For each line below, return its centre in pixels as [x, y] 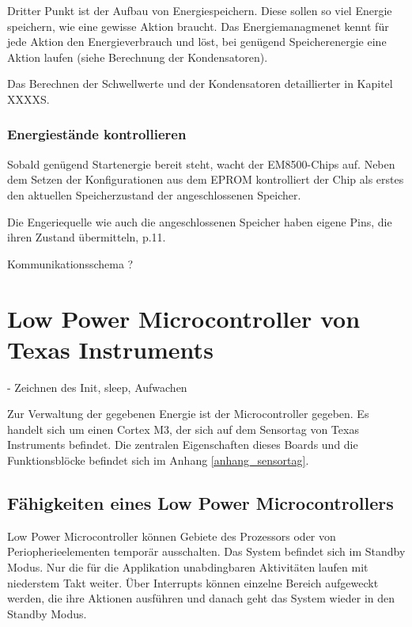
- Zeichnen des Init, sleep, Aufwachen [97, 387]
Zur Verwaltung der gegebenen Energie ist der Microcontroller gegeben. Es [188, 414]
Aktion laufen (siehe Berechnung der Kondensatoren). [138, 57]
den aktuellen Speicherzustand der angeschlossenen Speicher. [154, 194]
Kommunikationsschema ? [70, 263]
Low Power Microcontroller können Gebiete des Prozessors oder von [172, 536]
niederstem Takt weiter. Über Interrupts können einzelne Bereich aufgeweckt [193, 582]
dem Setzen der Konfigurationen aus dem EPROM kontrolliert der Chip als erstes [206, 179]
